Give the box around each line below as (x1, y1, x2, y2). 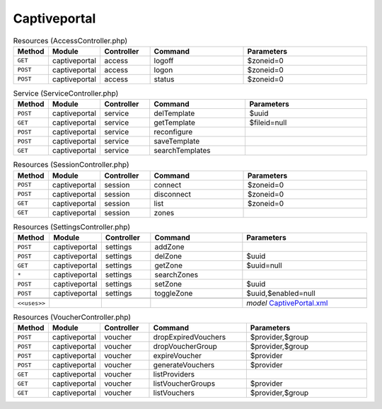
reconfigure (153, 127, 193, 137)
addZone (154, 242, 185, 252)
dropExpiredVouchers (153, 333, 226, 342)
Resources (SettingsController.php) (13, 221, 131, 231)
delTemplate (153, 108, 195, 118)
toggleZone (154, 289, 193, 299)
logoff (154, 55, 174, 65)
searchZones (154, 270, 198, 280)
